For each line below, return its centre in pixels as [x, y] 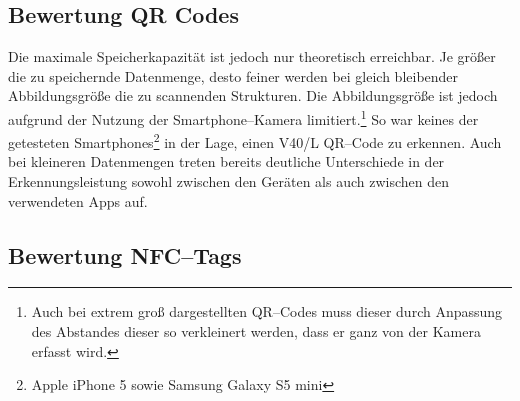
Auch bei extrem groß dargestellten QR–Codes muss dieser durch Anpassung [267, 311]
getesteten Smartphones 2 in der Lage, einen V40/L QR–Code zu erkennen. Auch [255, 140]
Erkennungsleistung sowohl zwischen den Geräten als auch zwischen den [229, 181]
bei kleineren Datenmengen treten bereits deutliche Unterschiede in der [226, 161]
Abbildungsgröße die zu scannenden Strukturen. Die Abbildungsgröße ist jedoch [253, 95]
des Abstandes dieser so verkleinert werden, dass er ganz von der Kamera [256, 331]
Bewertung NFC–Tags [125, 254]
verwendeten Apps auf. [78, 200]
